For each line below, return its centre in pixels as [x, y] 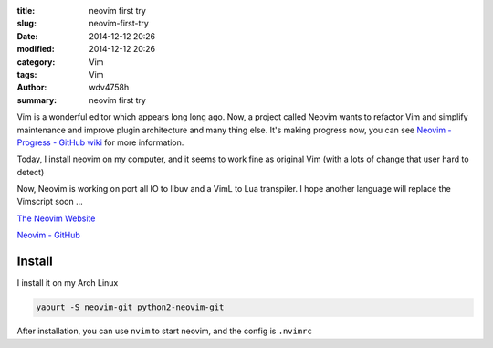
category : [36, 62]
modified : [36, 49]
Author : [32, 88]
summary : [37, 100]
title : [26, 11]
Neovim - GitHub [49, 235]
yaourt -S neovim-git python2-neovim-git [130, 307]
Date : [27, 36]
